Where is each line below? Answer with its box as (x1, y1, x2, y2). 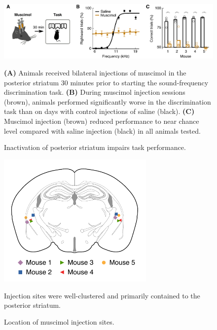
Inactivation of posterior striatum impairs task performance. (4, 142, 186, 152)
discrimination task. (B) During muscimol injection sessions (4, 87, 185, 97)
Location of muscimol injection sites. (4, 316, 114, 327)
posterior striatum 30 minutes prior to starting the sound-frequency (4, 77, 209, 87)
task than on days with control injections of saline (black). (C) (4, 106, 195, 116)
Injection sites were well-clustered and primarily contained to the (4, 290, 200, 300)
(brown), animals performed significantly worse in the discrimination (4, 96, 211, 107)
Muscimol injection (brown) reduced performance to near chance (4, 116, 199, 126)
